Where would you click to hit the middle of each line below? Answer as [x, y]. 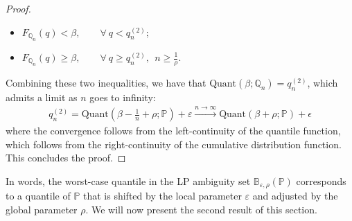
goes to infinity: [123, 97]
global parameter [42, 209]
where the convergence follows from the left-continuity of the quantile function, [173, 131]
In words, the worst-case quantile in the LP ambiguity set [128, 180]
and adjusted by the [295, 196]
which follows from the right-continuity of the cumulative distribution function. [174, 144]
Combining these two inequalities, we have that [106, 82]
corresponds [321, 180]
